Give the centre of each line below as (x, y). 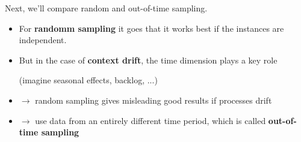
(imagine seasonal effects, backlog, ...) (88, 80)
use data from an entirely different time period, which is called (150, 120)
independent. (43, 40)
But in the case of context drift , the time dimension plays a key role (148, 60)
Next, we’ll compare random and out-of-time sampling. (106, 8)
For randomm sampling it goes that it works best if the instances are (151, 28)
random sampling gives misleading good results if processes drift (154, 100)
